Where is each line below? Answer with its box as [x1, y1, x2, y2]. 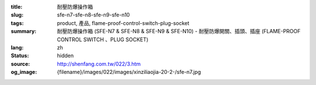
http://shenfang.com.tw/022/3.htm [57, 60, 141, 67]
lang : [11, 44, 24, 51]
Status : [11, 52, 29, 59]
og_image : [11, 69, 37, 76]
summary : [11, 28, 37, 35]
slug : [11, 12, 23, 19]
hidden [57, 52, 74, 59]
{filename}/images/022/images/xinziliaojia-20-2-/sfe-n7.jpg [57, 69, 201, 76]
